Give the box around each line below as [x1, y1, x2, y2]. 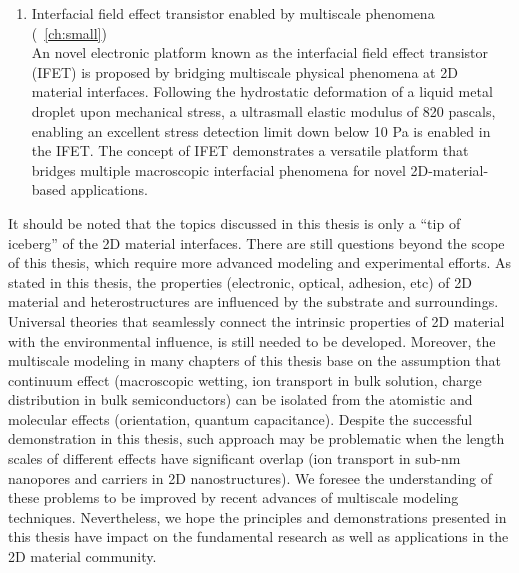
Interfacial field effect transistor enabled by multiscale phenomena [31, 3, 435, 23]
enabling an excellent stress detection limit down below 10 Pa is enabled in [31, 120, 491, 141]
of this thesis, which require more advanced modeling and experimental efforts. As [8, 252, 512, 273]
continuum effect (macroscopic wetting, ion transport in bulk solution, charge [8, 369, 482, 390]
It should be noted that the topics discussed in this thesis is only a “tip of [8, 212, 461, 233]
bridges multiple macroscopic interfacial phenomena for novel [31, 159, 406, 180]
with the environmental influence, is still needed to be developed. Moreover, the [8, 330, 496, 351]
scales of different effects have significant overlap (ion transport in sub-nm [8, 448, 461, 469]
